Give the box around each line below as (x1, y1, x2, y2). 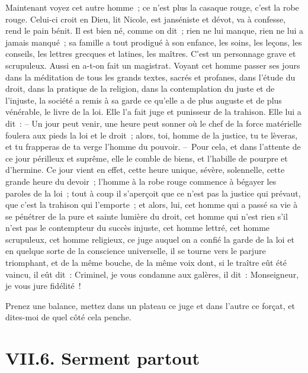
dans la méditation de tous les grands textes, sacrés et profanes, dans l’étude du (5, 70, 296, 83)
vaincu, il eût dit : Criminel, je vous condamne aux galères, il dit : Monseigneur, (5, 268, 299, 280)
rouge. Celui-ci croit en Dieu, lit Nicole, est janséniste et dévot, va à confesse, (5, 12, 286, 25)
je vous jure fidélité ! (5, 279, 81, 292)
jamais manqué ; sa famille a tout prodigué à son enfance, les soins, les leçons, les (5, 36, 302, 48)
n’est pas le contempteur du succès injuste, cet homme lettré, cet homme (5, 221, 270, 234)
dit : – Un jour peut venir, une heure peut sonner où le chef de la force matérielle (5, 117, 302, 129)
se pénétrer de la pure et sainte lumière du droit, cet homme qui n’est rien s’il (5, 210, 288, 222)
